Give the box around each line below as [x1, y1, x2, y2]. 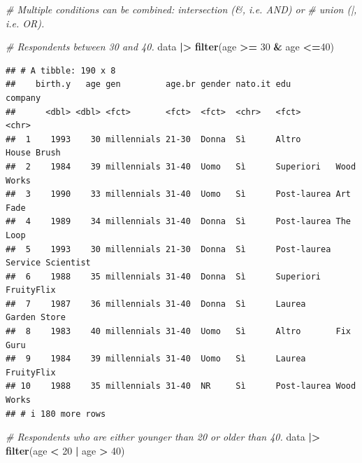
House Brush [6, 148, 61, 158]
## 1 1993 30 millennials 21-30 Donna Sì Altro [6, 134, 301, 144]
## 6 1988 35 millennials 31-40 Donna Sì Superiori [6, 271, 321, 282]
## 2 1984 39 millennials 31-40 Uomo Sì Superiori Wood [6, 161, 356, 172]
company [6, 92, 41, 103]
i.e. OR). [6, 15, 45, 30]
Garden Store [6, 312, 66, 323]
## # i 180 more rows [6, 408, 106, 419]
